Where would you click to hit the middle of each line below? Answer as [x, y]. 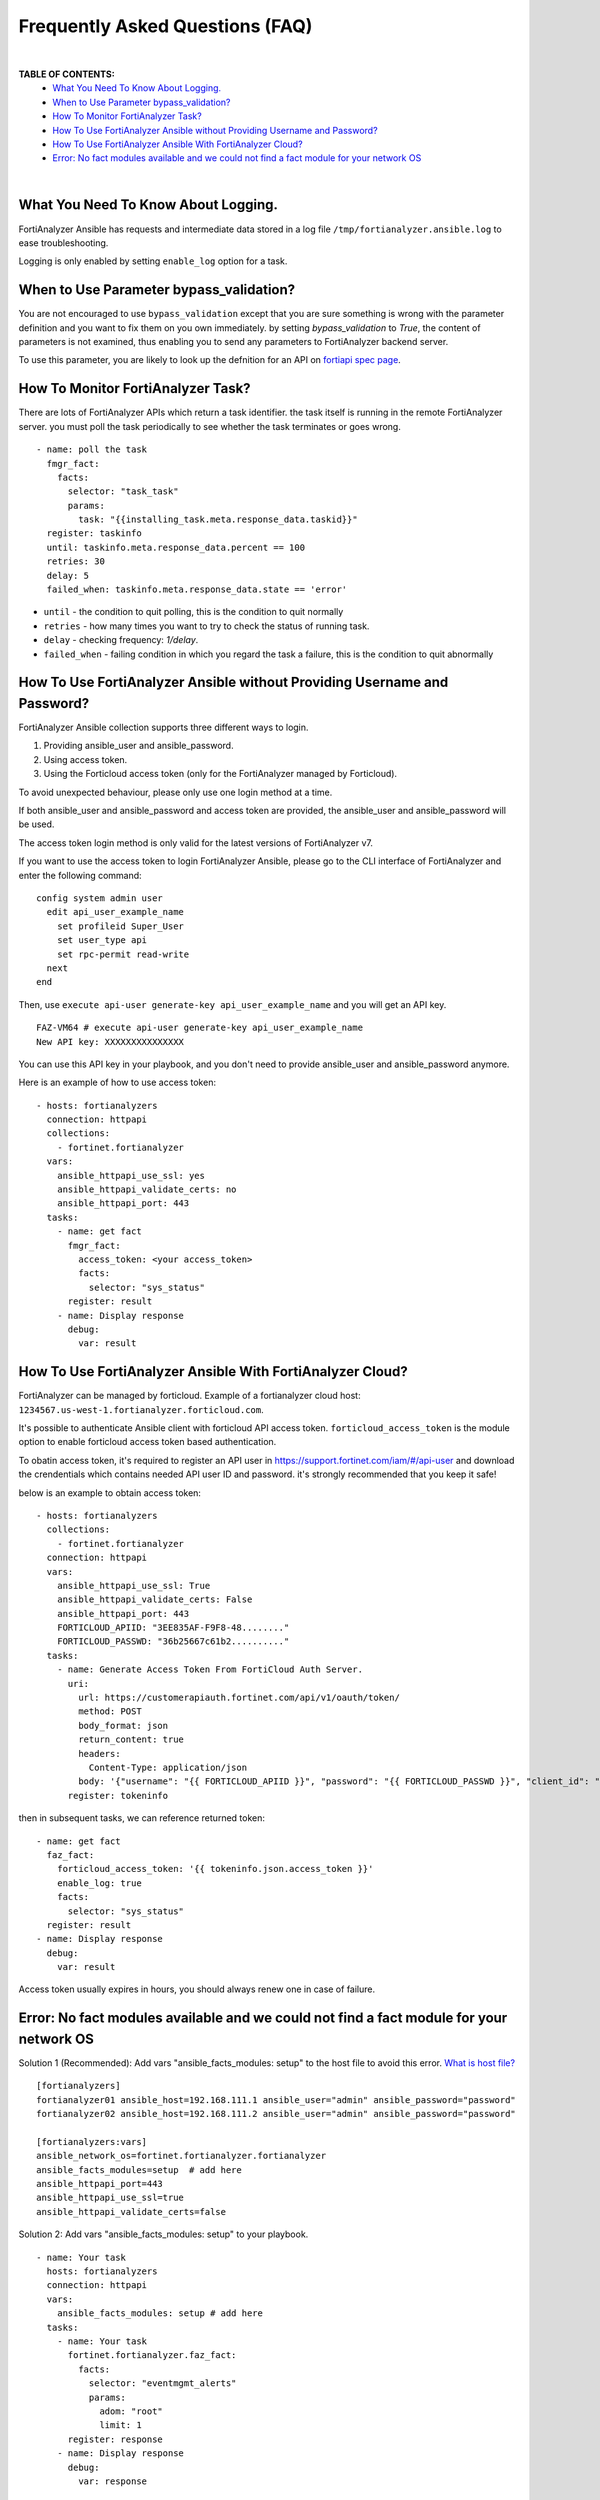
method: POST [110, 1711]
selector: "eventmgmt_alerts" [162, 2383]
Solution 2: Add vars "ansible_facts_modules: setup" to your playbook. [163, 2234]
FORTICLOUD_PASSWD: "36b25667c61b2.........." [173, 1641]
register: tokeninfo [118, 1795]
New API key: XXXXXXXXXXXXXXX [110, 1041]
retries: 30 [75, 561]
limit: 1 [120, 2425]
